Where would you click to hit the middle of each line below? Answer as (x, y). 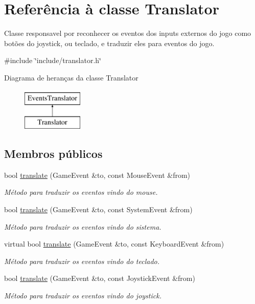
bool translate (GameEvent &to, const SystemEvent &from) (98, 209)
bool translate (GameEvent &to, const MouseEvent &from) (97, 175)
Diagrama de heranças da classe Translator (71, 77)
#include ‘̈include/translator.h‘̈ (53, 60)
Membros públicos (53, 154)
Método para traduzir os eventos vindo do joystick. (83, 296)
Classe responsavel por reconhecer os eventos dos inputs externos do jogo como (128, 33)
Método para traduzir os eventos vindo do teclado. (82, 261)
